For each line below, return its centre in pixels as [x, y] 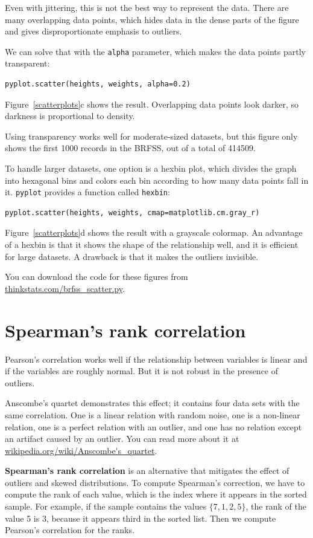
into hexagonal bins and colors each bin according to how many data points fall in [157, 180]
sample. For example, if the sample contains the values [106, 506]
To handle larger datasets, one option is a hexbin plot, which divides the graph [151, 168]
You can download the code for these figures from [96, 277]
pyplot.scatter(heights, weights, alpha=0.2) [98, 84]
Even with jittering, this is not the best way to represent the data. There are [147, 7]
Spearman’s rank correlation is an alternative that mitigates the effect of [147, 471]
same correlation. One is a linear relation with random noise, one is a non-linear [153, 414]
